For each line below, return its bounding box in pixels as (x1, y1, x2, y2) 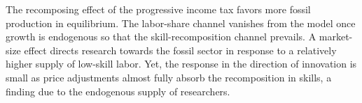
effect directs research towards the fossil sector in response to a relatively (24, 42, 337, 57)
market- (319, 29, 353, 44)
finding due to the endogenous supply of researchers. (6, 84, 230, 98)
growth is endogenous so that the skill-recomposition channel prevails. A (6, 29, 316, 44)
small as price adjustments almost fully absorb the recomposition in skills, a (6, 70, 332, 84)
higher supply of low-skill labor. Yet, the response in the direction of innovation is (6, 56, 357, 71)
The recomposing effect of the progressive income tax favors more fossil (6, 2, 311, 16)
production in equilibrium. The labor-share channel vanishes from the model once (6, 15, 356, 30)
